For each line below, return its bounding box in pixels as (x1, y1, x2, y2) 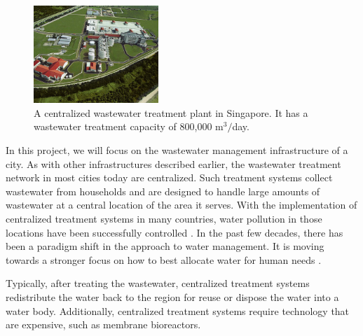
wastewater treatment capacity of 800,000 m (34, 119, 224, 134)
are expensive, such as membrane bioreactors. (6, 317, 201, 332)
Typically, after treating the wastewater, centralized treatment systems (6, 276, 310, 290)
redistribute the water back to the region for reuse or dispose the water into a (6, 289, 339, 304)
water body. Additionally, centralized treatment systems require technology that (6, 303, 350, 318)
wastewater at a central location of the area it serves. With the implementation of (6, 197, 357, 212)
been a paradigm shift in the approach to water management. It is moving (6, 239, 324, 253)
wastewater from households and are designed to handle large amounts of (6, 183, 320, 198)
